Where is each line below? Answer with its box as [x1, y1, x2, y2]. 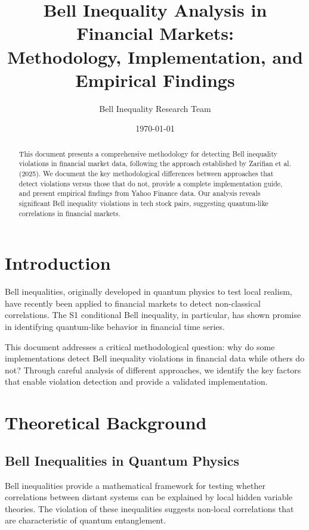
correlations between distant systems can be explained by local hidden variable [5, 491, 293, 503]
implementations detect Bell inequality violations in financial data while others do [5, 352, 305, 364]
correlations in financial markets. [18, 208, 120, 218]
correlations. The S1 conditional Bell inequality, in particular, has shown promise [5, 308, 301, 321]
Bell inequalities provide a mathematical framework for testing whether [5, 479, 265, 491]
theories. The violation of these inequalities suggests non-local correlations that [5, 502, 294, 515]
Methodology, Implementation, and [7, 44, 303, 68]
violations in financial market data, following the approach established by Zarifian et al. [18, 158, 291, 169]
